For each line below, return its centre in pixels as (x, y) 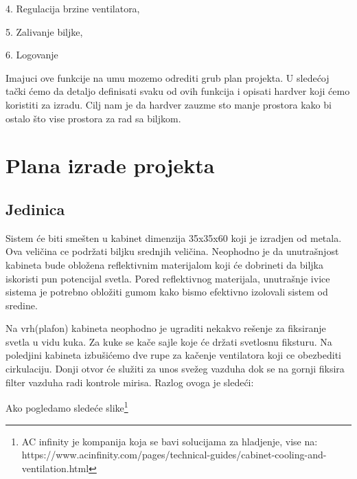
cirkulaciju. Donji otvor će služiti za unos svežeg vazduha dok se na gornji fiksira (175, 369)
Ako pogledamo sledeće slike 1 (67, 406)
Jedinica (35, 209)
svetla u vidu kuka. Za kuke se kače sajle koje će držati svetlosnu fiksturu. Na (169, 341)
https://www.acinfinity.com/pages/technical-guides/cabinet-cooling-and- (174, 455)
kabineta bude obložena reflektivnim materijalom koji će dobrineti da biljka (164, 264)
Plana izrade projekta (110, 165)
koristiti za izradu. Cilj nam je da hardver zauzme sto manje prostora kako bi (169, 104)
